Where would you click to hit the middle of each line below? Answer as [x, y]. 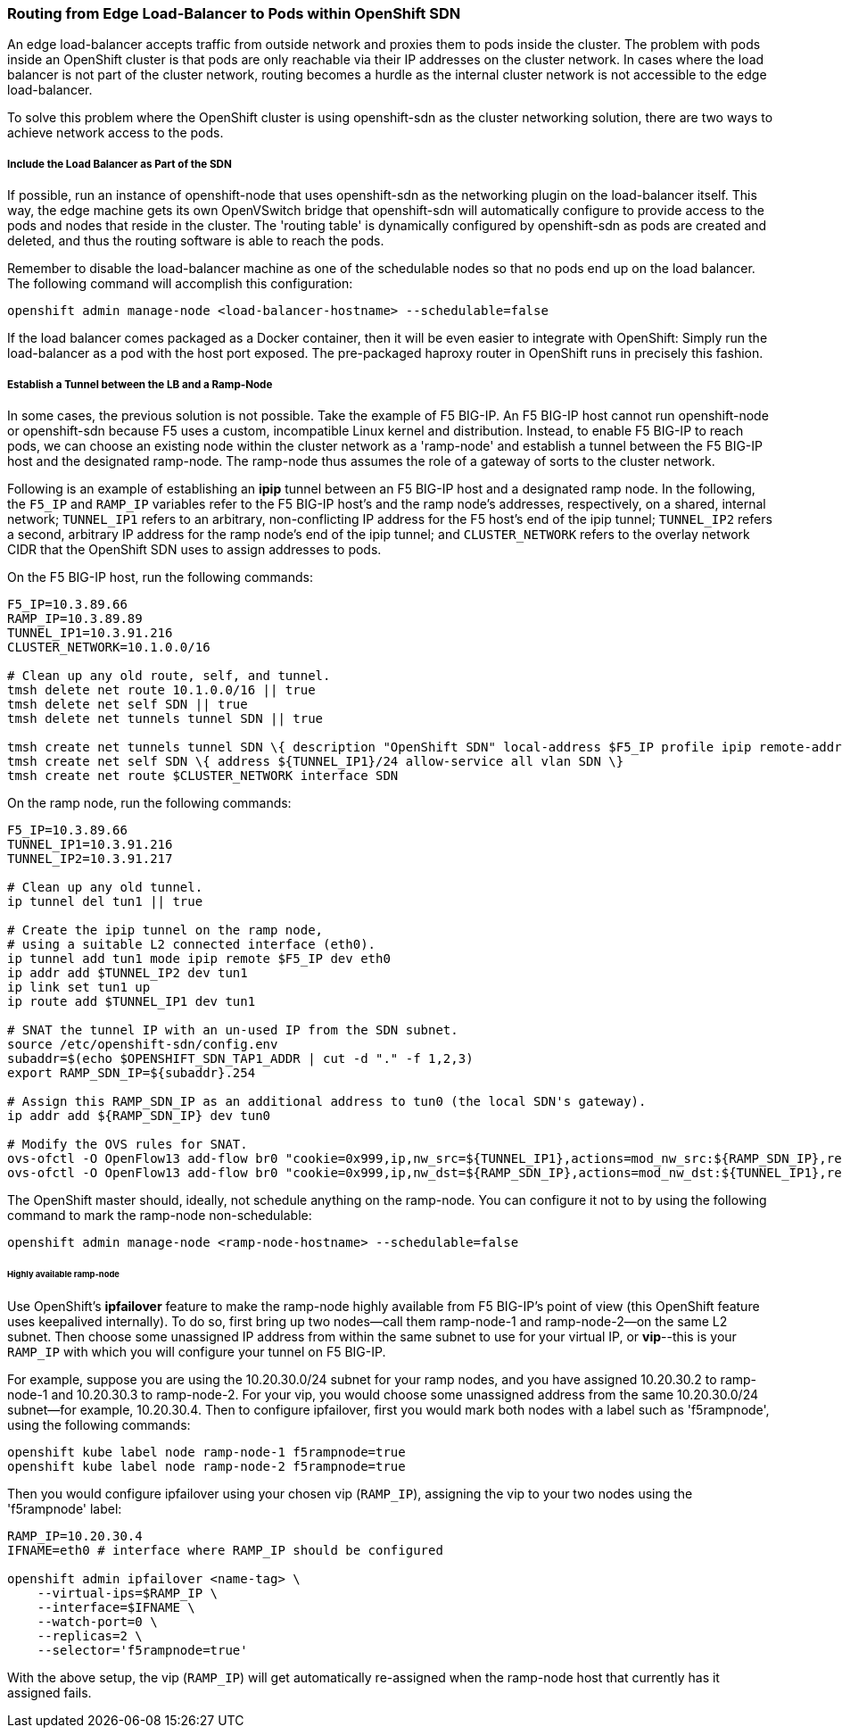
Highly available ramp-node [63, 1274]
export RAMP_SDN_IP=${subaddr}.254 [132, 1072]
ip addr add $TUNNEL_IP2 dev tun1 [128, 972]
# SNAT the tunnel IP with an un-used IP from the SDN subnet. [233, 1029]
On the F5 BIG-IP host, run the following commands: [160, 577]
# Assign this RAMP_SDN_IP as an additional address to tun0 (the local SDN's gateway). [327, 1101]
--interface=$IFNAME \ [116, 1607]
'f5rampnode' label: [65, 1508]
